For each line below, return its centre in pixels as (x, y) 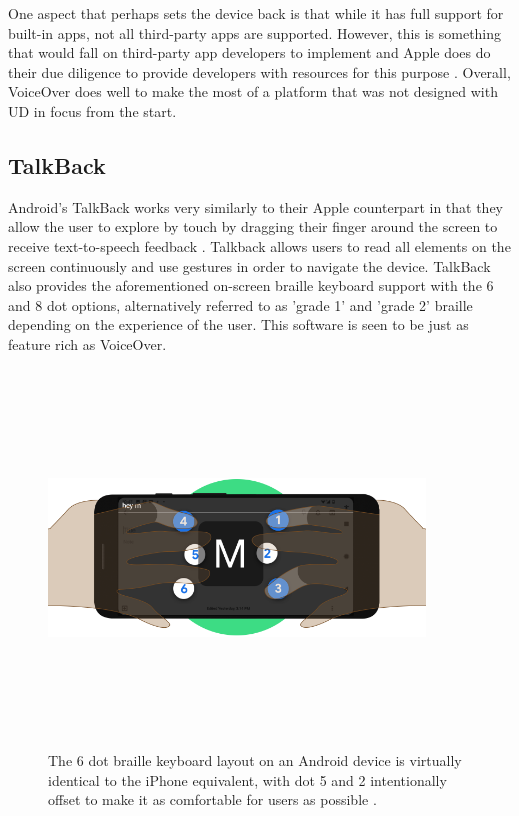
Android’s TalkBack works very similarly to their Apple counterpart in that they (256, 206)
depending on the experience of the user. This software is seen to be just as (238, 324)
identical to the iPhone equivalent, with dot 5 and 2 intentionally (247, 779)
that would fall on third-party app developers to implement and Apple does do (249, 52)
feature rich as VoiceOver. (87, 343)
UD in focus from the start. (92, 110)
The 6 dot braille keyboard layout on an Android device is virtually (255, 760)
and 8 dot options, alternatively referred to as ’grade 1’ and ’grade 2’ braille (240, 304)
